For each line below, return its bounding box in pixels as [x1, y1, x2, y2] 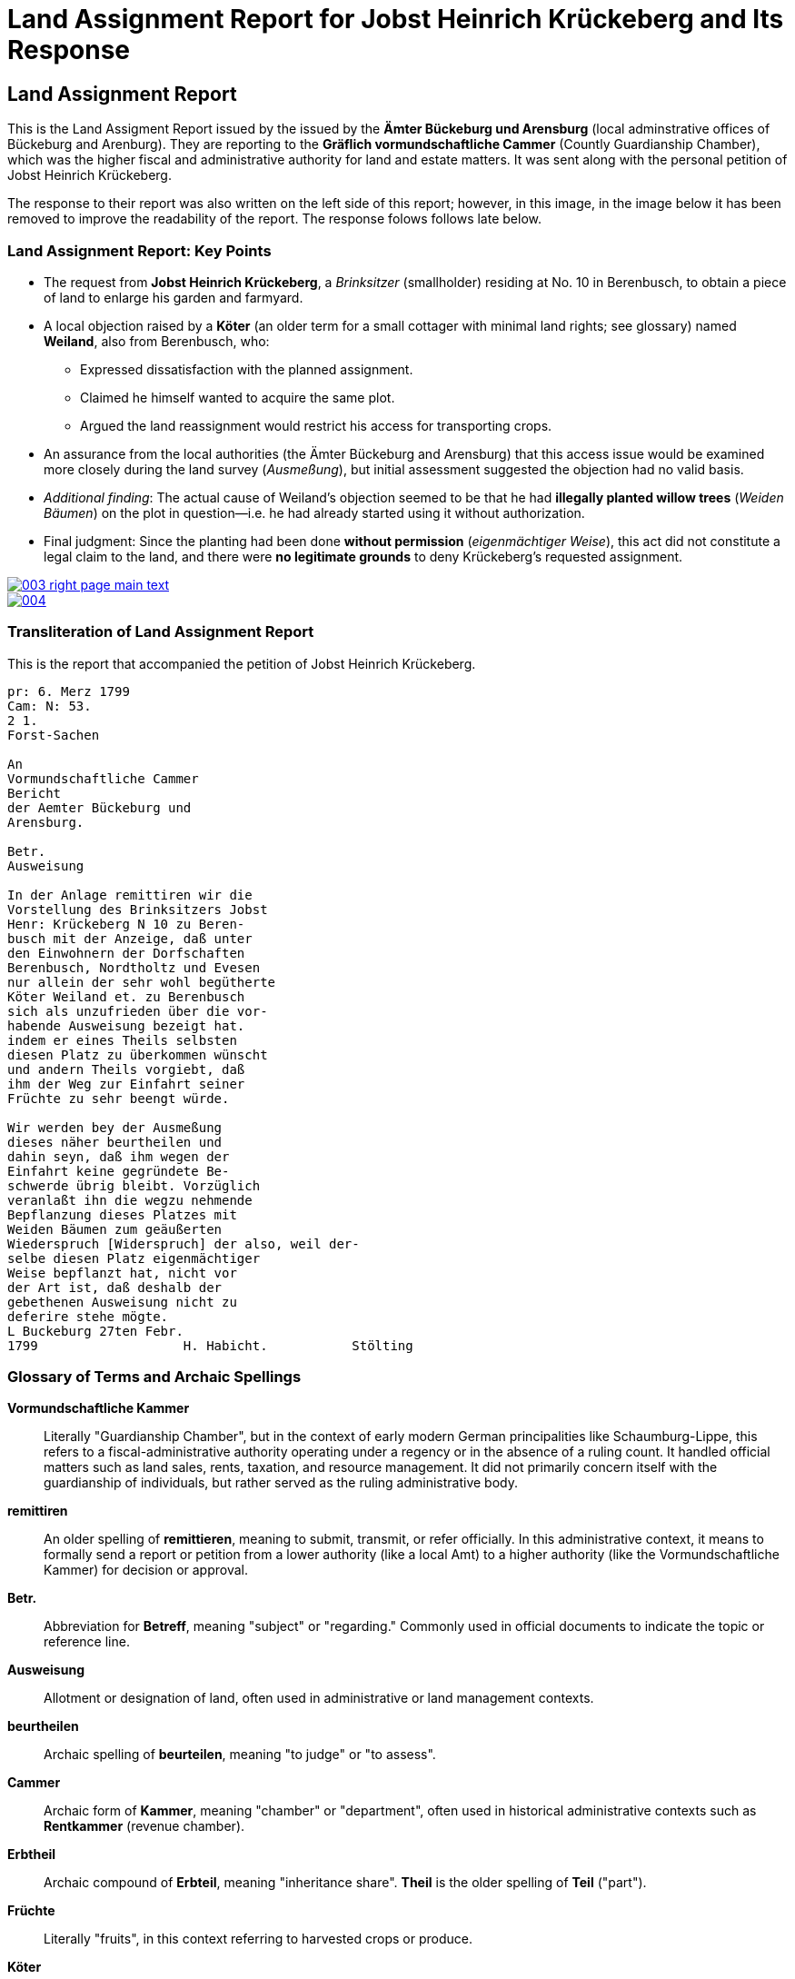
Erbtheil [7, 1846, 56, 1863]
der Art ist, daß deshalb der [7, 1279, 223, 1295]
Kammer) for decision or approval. [44, 1562, 249, 1578]
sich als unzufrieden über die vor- [7, 1003, 268, 1019]
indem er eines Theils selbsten [7, 1032, 237, 1048]
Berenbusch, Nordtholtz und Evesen [7, 960, 261, 975]
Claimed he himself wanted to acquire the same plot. [80, 389, 395, 405]
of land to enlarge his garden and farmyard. [44, 289, 303, 305]
